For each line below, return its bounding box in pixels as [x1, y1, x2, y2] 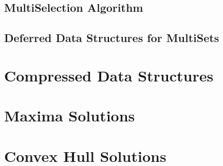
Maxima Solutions [4, 105, 135, 126]
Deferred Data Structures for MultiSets [4, 30, 219, 46]
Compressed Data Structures [4, 65, 214, 86]
